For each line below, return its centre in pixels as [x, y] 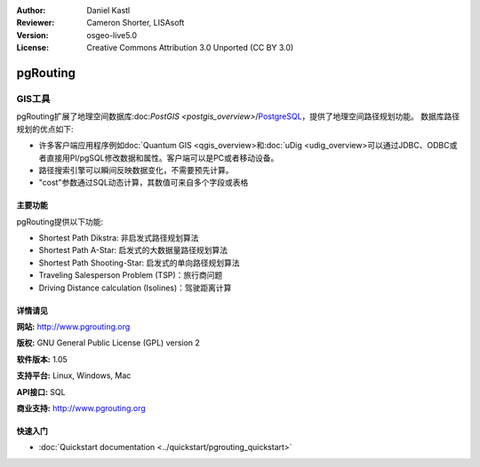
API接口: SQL [41, 392]
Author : [31, 10]
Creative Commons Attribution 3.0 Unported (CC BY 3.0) [190, 48]
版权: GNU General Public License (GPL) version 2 [108, 343]
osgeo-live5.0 [112, 35]
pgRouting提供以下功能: [60, 221]
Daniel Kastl [108, 10]
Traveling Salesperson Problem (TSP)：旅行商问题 [131, 275]
